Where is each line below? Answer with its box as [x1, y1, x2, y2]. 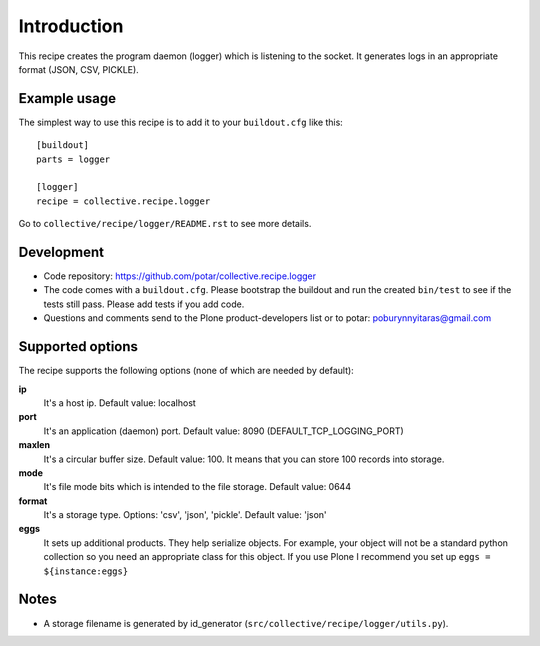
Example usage [18, 90, 117, 107]
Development [18, 244, 105, 260]
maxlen [18, 439, 50, 451]
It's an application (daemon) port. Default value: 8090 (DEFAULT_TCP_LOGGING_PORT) [43, 425, 404, 437]
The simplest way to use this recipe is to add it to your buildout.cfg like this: [18, 116, 344, 128]
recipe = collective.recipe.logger [36, 195, 211, 207]
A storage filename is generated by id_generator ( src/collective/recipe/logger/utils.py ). [43, 617, 449, 629]
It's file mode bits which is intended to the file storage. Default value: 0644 [43, 481, 352, 493]
